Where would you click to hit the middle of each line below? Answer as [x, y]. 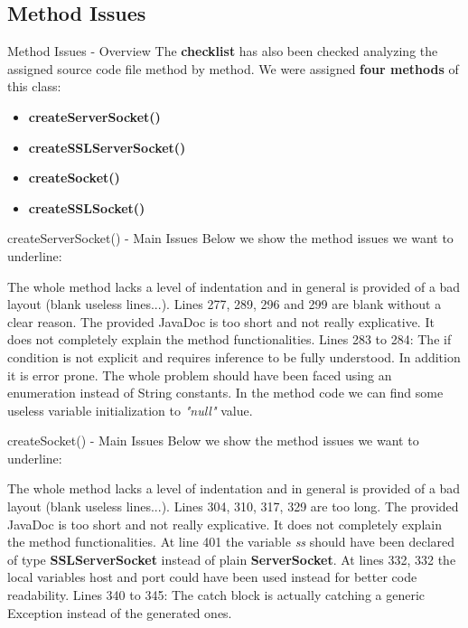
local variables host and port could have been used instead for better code [212, 577]
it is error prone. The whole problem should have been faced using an [200, 375]
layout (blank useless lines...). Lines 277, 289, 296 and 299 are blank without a [225, 304]
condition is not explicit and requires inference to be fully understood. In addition [234, 356]
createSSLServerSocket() [107, 147]
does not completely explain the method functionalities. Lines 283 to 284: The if [229, 339]
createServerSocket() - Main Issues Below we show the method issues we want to [230, 238]
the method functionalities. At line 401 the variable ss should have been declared [231, 542]
